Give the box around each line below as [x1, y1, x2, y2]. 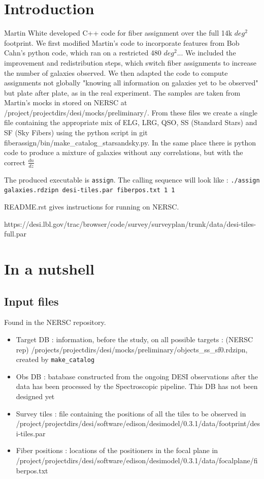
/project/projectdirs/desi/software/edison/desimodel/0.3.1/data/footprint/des [16, 418, 260, 429]
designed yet [16, 391, 55, 401]
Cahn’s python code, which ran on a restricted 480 [4, 47, 161, 58]
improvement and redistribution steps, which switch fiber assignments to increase [4, 57, 257, 68]
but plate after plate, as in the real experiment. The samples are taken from [4, 87, 241, 98]
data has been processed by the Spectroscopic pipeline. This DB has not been [16, 381, 258, 392]
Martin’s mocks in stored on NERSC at [4, 97, 127, 108]
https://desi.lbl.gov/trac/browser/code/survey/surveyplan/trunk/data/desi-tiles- [4, 218, 256, 229]
